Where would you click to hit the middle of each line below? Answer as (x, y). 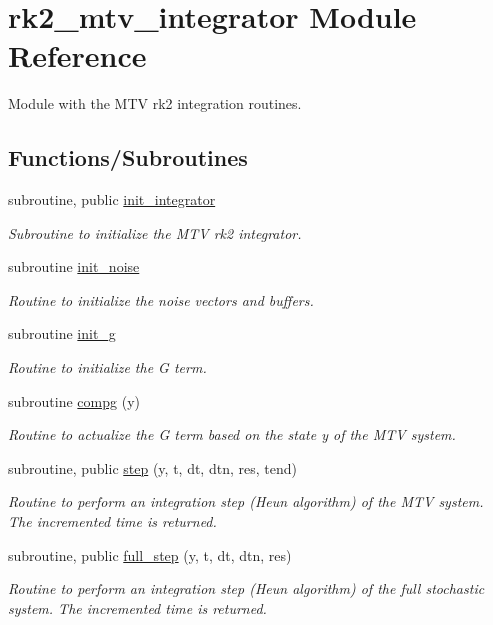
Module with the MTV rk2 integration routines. (155, 103)
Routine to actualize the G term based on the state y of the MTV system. (232, 434)
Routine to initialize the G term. (107, 367)
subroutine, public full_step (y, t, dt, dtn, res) (150, 554)
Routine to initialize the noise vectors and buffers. (161, 299)
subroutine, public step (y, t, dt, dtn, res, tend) (152, 467)
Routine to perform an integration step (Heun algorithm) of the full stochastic (246, 588)
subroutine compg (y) (74, 400)
